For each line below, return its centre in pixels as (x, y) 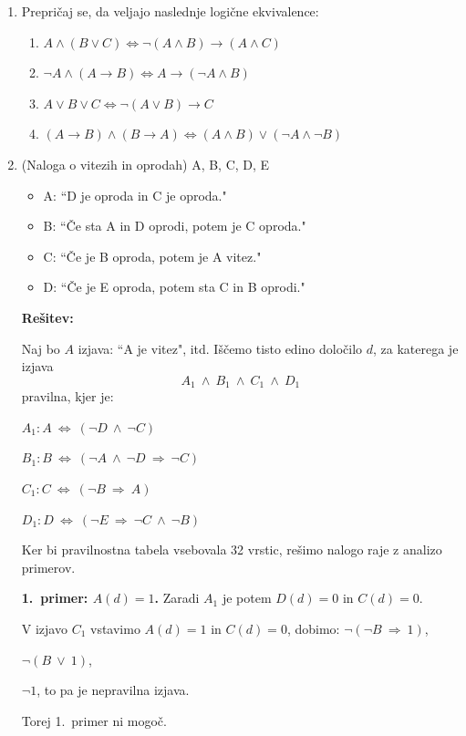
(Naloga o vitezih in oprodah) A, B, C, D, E (145, 164)
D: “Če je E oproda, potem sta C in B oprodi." (174, 287)
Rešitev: (47, 317)
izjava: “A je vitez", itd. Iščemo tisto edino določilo (220, 348)
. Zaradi (177, 598)
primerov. (48, 567)
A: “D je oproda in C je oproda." (135, 195)
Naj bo (41, 348)
